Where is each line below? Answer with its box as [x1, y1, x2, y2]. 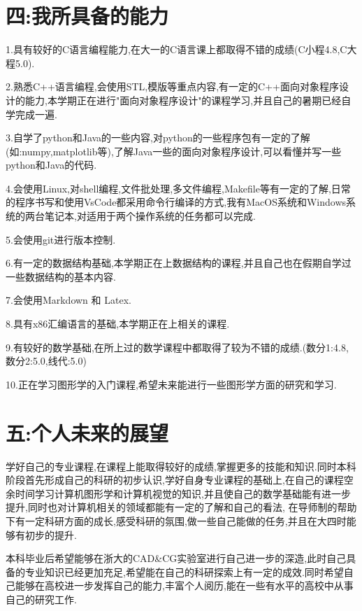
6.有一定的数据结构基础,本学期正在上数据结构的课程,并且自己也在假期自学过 [6, 255, 352, 270]
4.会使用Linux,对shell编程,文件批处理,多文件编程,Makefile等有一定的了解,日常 [6, 181, 351, 195]
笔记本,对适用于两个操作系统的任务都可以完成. [44, 209, 256, 223]
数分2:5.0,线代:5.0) [6, 353, 87, 368]
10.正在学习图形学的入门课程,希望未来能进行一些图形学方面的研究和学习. [6, 377, 337, 391]
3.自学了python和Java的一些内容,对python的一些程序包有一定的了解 [6, 130, 310, 145]
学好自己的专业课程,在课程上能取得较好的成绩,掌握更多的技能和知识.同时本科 [6, 458, 356, 473]
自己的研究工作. [6, 591, 77, 606]
